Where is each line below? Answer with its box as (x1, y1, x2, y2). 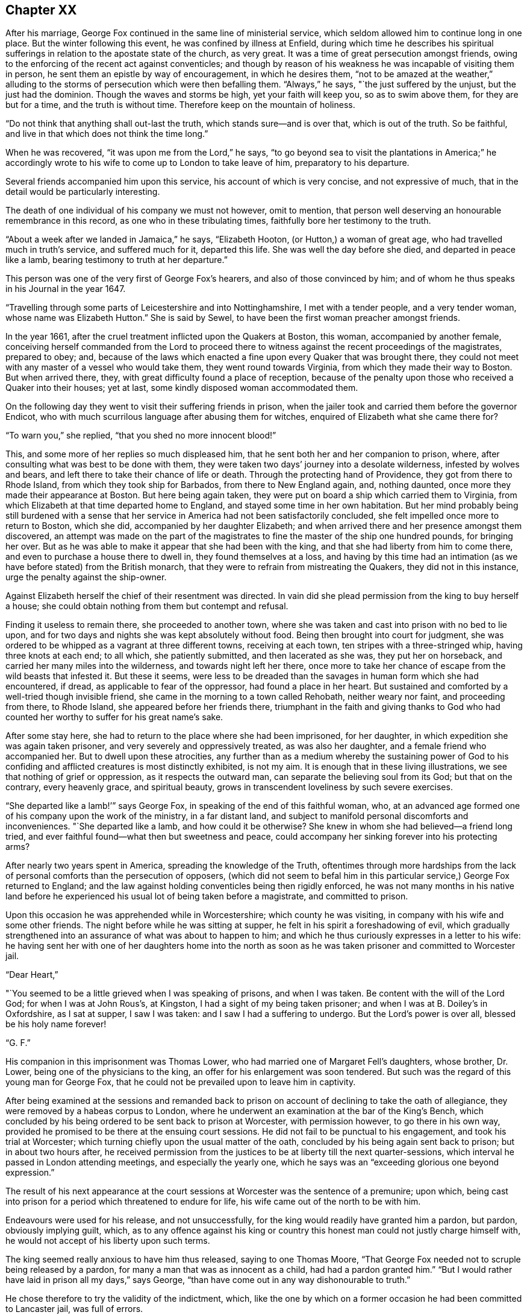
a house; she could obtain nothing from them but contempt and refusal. (5, 601, 288, 612)
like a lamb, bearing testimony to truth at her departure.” (5, 255, 228, 265)
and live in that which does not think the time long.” (5, 128, 208, 139)
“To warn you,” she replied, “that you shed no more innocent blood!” (5, 430, 276, 441)
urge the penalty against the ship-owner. (5, 572, 167, 583)
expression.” (5, 1167, 55, 1178)
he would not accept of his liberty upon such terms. (5, 1235, 210, 1246)
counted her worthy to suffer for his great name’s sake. (5, 712, 223, 723)
